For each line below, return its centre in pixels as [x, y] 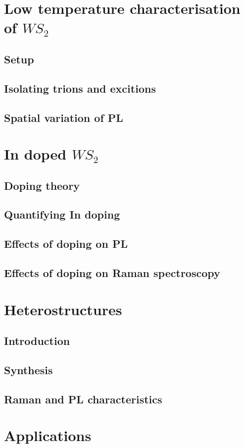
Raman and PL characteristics [83, 399]
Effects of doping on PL [66, 244]
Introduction [37, 341]
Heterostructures [63, 309]
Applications [48, 435]
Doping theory [42, 185]
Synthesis [28, 369]
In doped [35, 154]
